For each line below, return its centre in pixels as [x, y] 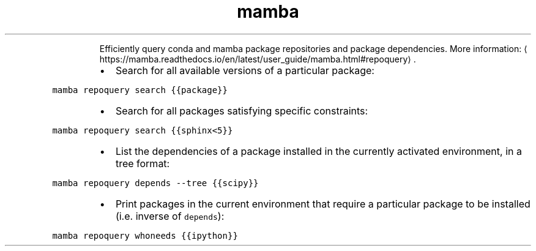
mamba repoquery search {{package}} [140, 90]
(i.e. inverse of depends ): [170, 216]
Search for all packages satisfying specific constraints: [242, 111]
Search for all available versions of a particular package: [245, 70]
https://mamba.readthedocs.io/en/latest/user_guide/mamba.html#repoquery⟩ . [258, 59]
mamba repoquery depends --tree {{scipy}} [155, 183]
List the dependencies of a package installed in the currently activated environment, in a [318, 151]
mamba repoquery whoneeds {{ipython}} [145, 235]
